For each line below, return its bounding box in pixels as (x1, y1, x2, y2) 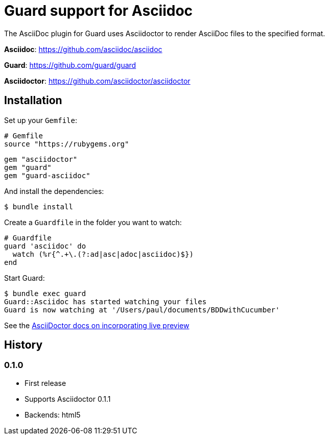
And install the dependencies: (4, 186, 104, 196)
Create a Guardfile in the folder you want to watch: (4, 217, 182, 227)
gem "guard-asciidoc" (4, 171, 90, 180)
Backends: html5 (25, 410, 81, 419)
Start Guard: (4, 273, 45, 282)
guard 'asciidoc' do (4, 241, 86, 250)
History (4, 338, 43, 352)
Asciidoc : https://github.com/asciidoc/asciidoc (4, 44, 162, 54)
